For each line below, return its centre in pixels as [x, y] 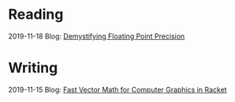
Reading [36, 15]
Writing [33, 68]
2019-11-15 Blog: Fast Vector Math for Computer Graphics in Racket [117, 89]
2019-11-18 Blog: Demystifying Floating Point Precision [97, 36]
